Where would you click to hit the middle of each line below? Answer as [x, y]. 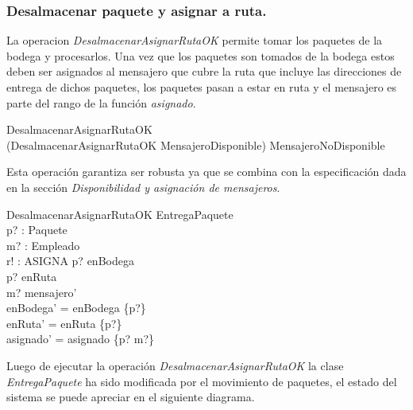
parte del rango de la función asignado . [101, 102]
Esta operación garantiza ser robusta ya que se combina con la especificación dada [206, 172]
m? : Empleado [43, 245]
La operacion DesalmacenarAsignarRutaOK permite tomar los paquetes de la [195, 40]
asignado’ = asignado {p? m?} [81, 339]
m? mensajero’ [42, 292]
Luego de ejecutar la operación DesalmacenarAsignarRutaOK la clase [175, 365]
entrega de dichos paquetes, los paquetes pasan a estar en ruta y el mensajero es [202, 87]
